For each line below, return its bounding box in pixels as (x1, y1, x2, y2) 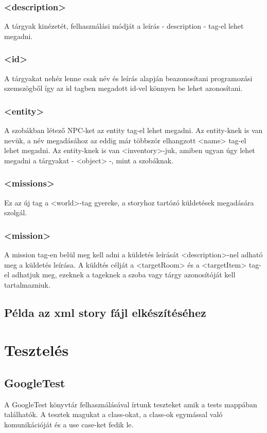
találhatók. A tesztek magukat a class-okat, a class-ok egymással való (4, 409, 223, 420)
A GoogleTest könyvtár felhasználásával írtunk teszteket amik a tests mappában (4, 399, 257, 409)
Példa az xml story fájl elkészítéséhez (4, 304, 206, 320)
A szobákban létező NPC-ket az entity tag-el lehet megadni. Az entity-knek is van (4, 125, 263, 136)
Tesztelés (4, 340, 69, 361)
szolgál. (4, 207, 27, 218)
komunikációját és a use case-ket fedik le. (4, 419, 134, 429)
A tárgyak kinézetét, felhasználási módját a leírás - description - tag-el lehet (4, 21, 244, 31)
